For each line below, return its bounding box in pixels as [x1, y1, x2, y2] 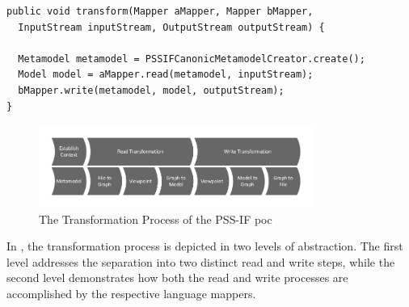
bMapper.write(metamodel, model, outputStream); [18, 84, 285, 96]
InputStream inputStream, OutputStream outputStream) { [18, 21, 325, 33]
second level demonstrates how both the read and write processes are [6, 269, 348, 286]
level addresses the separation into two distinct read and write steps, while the [6, 253, 395, 270]
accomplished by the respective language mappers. [6, 285, 256, 302]
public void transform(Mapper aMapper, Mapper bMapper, [6, 6, 314, 17]
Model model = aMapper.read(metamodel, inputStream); [18, 69, 314, 81]
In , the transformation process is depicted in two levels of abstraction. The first [6, 238, 403, 254]
